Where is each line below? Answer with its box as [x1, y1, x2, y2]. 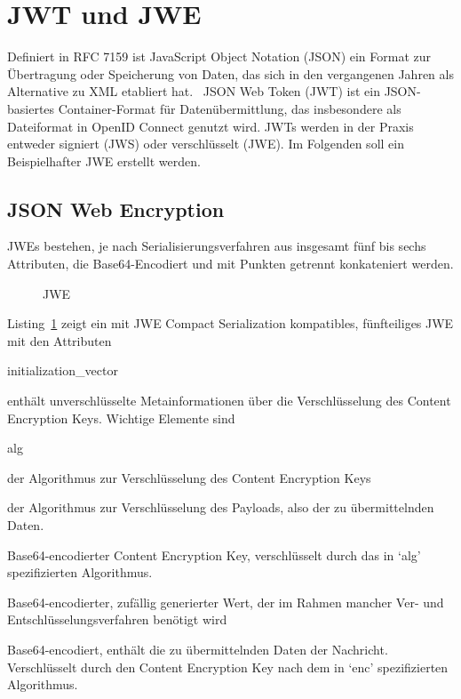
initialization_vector [7, 361, 118, 380]
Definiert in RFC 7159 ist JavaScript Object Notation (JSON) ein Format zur [7, 47, 432, 66]
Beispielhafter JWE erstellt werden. [7, 151, 201, 170]
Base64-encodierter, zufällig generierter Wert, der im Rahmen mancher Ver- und [7, 592, 444, 611]
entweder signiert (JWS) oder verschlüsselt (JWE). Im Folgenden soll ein [7, 134, 404, 153]
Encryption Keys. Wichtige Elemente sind [7, 408, 235, 427]
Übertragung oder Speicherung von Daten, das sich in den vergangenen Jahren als [7, 64, 454, 83]
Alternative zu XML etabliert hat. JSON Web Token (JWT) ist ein [7, 82, 380, 100]
